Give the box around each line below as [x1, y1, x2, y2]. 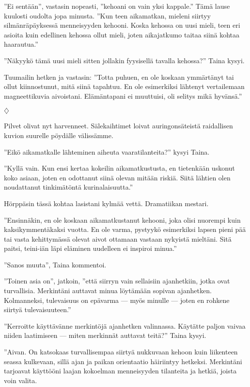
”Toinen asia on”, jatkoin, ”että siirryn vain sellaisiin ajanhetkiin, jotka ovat [4, 276, 230, 286]
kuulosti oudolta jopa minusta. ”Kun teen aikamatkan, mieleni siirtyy [4, 10, 211, 20]
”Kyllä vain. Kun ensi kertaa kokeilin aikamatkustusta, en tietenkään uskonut [4, 163, 235, 173]
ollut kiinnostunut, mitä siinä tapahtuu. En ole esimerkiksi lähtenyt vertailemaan [4, 81, 245, 91]
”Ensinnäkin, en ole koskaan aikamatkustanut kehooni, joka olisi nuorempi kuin [4, 214, 241, 225]
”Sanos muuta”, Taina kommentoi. [4, 259, 107, 269]
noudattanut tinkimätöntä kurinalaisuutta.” [4, 182, 133, 192]
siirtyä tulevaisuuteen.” [4, 304, 71, 315]
